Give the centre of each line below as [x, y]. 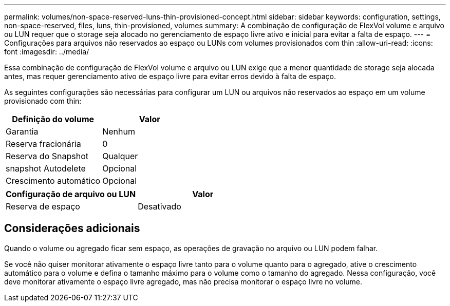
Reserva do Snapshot [47, 156]
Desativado [160, 206]
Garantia [22, 131]
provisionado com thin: [43, 101]
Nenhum [119, 131]
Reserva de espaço [43, 206]
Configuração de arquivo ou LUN [71, 194]
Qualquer [120, 156]
